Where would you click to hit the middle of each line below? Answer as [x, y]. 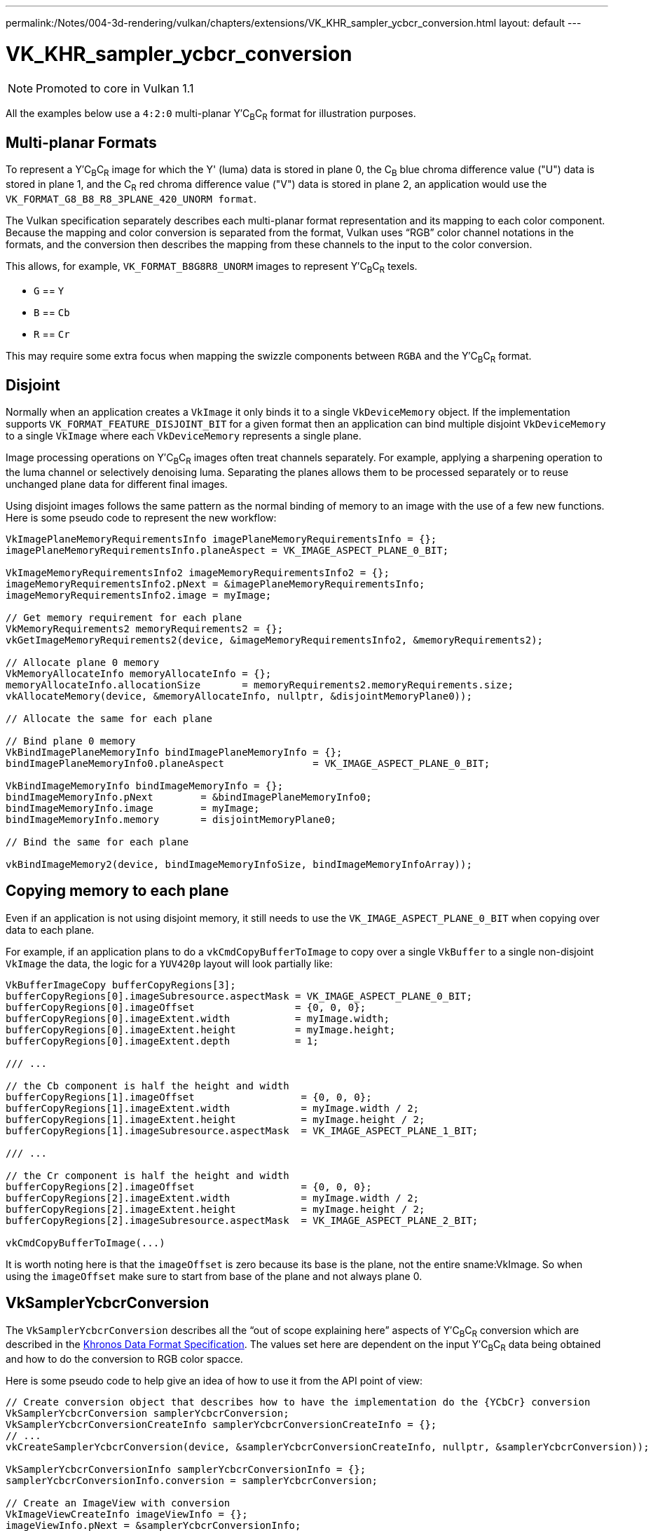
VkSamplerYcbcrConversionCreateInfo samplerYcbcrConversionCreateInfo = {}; [221, 1425]
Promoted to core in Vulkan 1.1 [115, 88]
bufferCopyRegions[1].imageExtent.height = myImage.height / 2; [215, 1119]
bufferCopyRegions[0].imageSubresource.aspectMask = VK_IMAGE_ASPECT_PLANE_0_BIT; [239, 996]
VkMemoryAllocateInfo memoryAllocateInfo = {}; [139, 673]
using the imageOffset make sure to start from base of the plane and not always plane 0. [214, 1276]
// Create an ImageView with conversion [118, 1503]
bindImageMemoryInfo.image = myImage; [133, 808]
